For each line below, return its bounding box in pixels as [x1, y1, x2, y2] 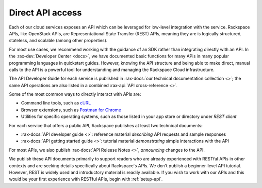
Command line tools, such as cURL [21, 100, 91, 106]
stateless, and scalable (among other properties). [9, 38, 108, 43]
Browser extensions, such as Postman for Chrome [21, 107, 121, 113]
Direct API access [9, 7, 82, 18]
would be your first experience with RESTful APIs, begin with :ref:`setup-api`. [9, 176, 163, 182]
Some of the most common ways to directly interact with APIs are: [9, 91, 141, 97]
